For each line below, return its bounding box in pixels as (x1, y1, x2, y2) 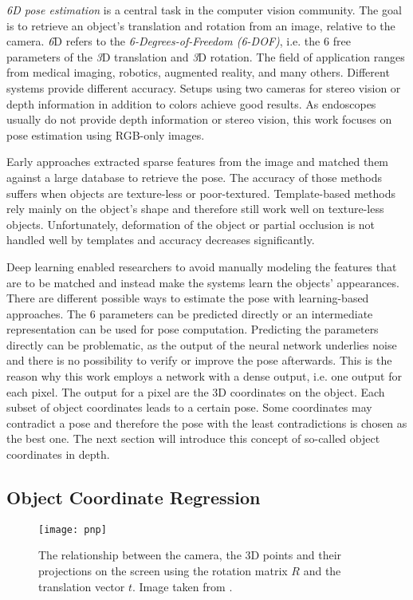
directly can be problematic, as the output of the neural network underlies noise (6, 336, 397, 353)
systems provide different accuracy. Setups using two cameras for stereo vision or (6, 79, 401, 96)
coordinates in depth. (6, 446, 110, 463)
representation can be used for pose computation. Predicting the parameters (6, 321, 379, 337)
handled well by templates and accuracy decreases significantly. (6, 231, 315, 248)
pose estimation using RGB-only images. (6, 126, 205, 143)
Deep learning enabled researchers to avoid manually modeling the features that (6, 258, 397, 274)
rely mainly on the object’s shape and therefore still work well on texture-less (6, 200, 384, 217)
